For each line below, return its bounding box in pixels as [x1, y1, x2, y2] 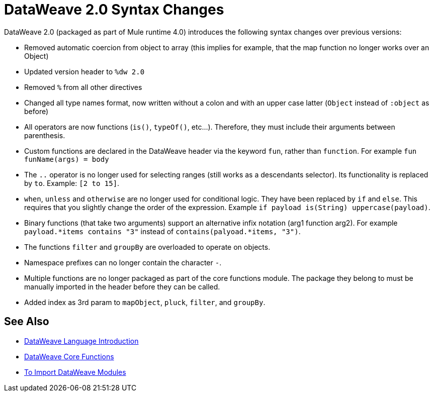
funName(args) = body [24, 155, 109, 163]
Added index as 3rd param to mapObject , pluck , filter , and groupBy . [24, 298, 266, 307]
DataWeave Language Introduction [24, 336, 139, 345]
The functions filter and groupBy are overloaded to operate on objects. [24, 242, 271, 251]
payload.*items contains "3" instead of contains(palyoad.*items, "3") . [24, 227, 301, 236]
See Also [4, 315, 49, 328]
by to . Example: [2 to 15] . [24, 178, 120, 187]
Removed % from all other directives [24, 82, 142, 91]
